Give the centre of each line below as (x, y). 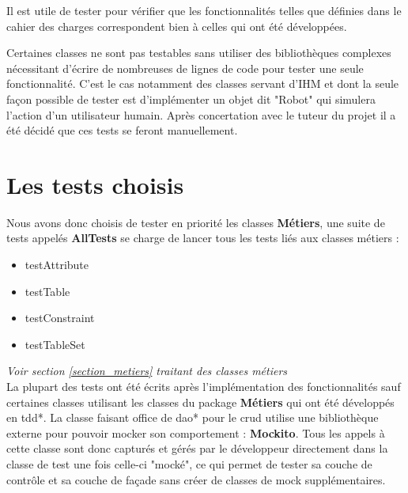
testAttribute (57, 265)
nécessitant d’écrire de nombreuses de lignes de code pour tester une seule (185, 68)
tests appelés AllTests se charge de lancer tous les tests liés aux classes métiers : (203, 238)
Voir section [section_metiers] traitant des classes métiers (147, 371)
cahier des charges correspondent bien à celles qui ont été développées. (177, 26)
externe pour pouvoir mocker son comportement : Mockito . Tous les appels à (196, 432)
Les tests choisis (95, 184)
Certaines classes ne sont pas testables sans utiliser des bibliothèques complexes (199, 53)
